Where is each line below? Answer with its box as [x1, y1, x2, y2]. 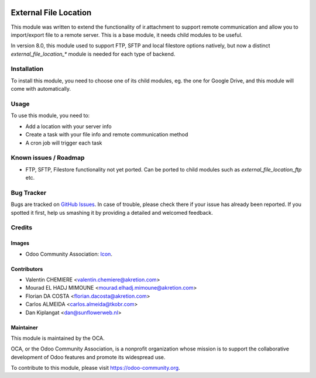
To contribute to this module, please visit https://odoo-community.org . [11, 365, 181, 372]
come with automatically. [11, 85, 71, 92]
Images [11, 240, 29, 247]
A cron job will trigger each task [25, 139, 102, 146]
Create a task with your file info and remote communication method [25, 131, 188, 138]
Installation [11, 65, 44, 73]
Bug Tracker [11, 188, 47, 197]
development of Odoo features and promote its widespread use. [11, 353, 166, 360]
